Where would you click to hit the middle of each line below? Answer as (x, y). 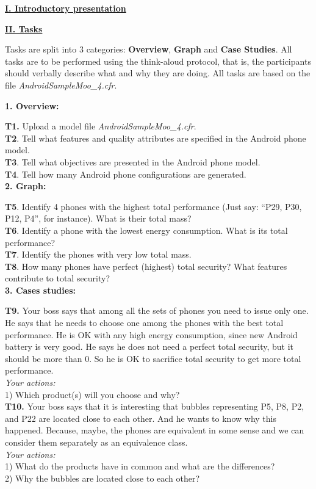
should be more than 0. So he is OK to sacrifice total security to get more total (153, 358)
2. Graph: (26, 186)
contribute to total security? (58, 278)
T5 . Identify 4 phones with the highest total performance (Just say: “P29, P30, (153, 206)
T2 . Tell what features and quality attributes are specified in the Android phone (156, 138)
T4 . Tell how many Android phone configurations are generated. (126, 174)
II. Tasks (24, 28)
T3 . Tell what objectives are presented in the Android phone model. (133, 161)
